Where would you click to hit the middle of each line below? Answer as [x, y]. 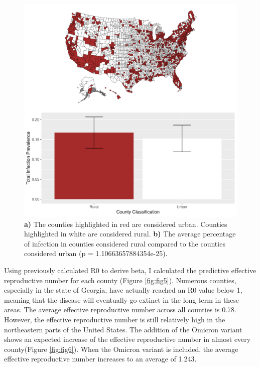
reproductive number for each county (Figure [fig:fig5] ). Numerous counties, [120, 280]
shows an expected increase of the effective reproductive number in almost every [127, 339]
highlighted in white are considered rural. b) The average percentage [130, 234]
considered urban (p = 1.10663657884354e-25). [96, 253]
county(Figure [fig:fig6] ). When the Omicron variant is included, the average [121, 349]
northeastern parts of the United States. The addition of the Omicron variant [123, 329]
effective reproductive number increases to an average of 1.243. [100, 359]
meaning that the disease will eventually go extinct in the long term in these [122, 299]
